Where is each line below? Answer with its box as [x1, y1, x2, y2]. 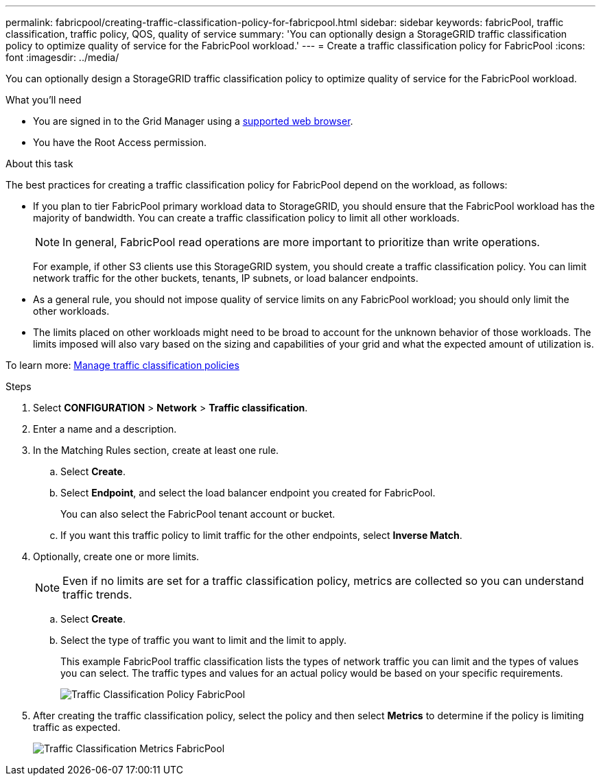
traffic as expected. [33, 721, 121, 733]
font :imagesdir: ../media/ [5, 51, 119, 63]
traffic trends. [62, 588, 132, 601]
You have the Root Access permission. [33, 136, 207, 148]
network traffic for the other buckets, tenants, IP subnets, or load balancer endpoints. [33, 272, 419, 284]
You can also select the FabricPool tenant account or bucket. [60, 508, 335, 520]
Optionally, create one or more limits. [33, 551, 200, 562]
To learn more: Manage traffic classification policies [5, 359, 239, 371]
